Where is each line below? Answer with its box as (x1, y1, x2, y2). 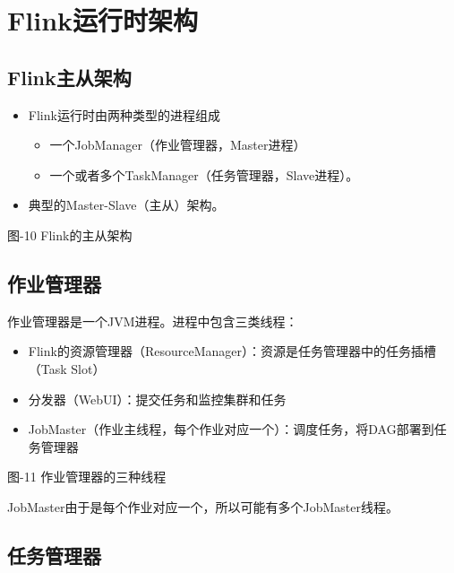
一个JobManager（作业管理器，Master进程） (49, 135, 306, 154)
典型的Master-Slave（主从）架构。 (28, 195, 225, 214)
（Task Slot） (28, 359, 106, 378)
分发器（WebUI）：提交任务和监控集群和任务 (28, 389, 287, 408)
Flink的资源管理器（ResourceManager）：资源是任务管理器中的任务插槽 (28, 342, 436, 360)
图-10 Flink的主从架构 (7, 225, 133, 244)
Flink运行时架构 (7, 2, 199, 39)
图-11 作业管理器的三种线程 (7, 467, 167, 486)
